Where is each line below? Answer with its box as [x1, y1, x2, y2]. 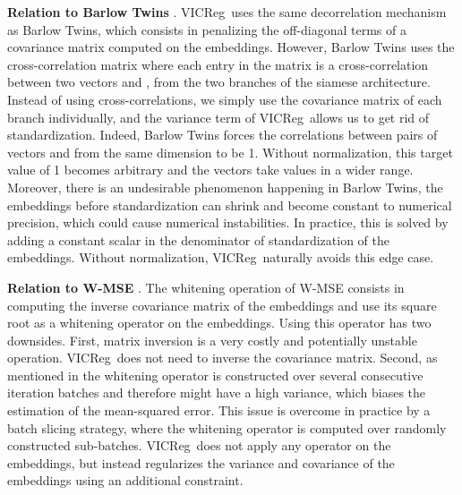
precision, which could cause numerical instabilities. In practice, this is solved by [7, 213, 449, 232]
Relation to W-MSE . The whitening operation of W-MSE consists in [7, 277, 405, 296]
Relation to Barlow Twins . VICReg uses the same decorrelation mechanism [7, 3, 447, 21]
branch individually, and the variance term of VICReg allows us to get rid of [7, 107, 430, 126]
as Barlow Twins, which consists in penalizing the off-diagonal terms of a [7, 20, 406, 38]
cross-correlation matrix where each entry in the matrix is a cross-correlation [7, 55, 429, 73]
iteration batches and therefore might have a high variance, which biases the [7, 383, 426, 402]
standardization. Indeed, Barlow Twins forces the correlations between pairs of [7, 125, 438, 144]
